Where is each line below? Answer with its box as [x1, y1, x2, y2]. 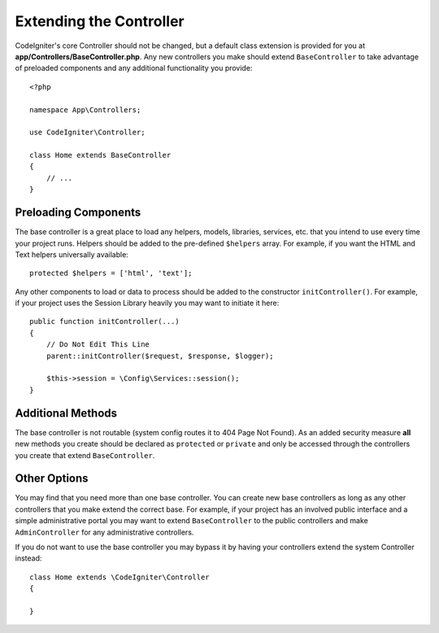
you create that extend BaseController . [15, 450, 155, 460]
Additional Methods [15, 406, 118, 420]
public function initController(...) [29, 317, 180, 326]
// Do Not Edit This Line [46, 340, 150, 349]
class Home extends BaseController [29, 151, 172, 160]
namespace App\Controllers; [29, 105, 141, 114]
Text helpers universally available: [15, 249, 129, 260]
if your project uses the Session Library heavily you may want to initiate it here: [15, 298, 280, 308]
